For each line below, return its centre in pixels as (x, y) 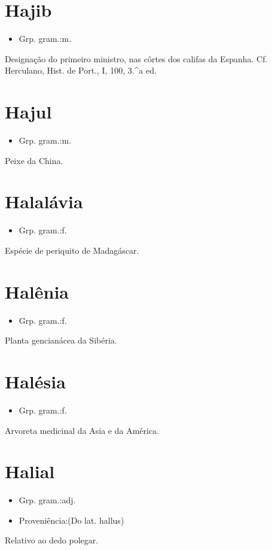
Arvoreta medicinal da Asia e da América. (82, 430)
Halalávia (44, 201)
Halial (30, 471)
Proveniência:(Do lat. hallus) (71, 520)
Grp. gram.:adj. (47, 500)
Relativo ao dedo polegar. (52, 540)
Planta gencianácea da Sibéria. (61, 340)
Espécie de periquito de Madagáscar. (72, 250)
